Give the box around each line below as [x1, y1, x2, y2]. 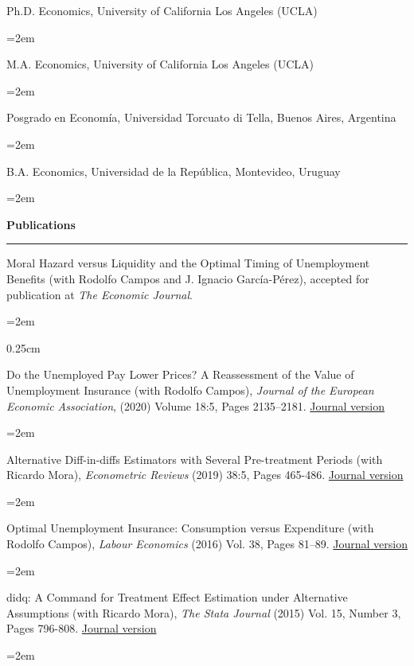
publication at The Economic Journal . [6, 286, 193, 302]
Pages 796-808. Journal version [6, 620, 157, 637]
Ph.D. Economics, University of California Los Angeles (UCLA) [6, 2, 318, 18]
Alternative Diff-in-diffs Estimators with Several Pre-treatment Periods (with [6, 450, 383, 467]
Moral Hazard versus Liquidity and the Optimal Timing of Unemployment [6, 255, 370, 271]
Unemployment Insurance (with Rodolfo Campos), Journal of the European [6, 381, 374, 398]
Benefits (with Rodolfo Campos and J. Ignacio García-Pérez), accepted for [6, 270, 369, 286]
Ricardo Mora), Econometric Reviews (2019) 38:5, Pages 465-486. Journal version [6, 466, 404, 483]
